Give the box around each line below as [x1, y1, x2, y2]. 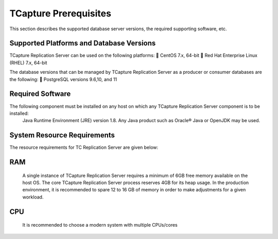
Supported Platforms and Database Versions [9, 39, 156, 48]
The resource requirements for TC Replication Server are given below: [9, 144, 159, 151]
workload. [22, 194, 44, 200]
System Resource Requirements [9, 131, 115, 140]
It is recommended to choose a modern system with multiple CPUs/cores [22, 222, 178, 228]
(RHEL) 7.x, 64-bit [9, 59, 47, 66]
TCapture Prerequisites [9, 8, 112, 19]
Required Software [9, 90, 71, 98]
